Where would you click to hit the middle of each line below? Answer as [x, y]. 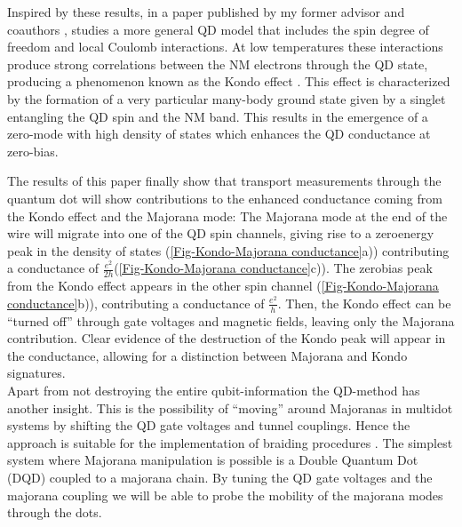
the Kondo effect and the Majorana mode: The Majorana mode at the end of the [227, 216]
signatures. [36, 373]
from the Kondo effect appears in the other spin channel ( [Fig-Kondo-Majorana [223, 286]
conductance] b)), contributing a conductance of [136, 303]
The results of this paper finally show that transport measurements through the [224, 181]
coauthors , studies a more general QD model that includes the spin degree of [218, 29]
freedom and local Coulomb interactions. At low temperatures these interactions [225, 47]
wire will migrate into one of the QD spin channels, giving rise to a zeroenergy [221, 233]
